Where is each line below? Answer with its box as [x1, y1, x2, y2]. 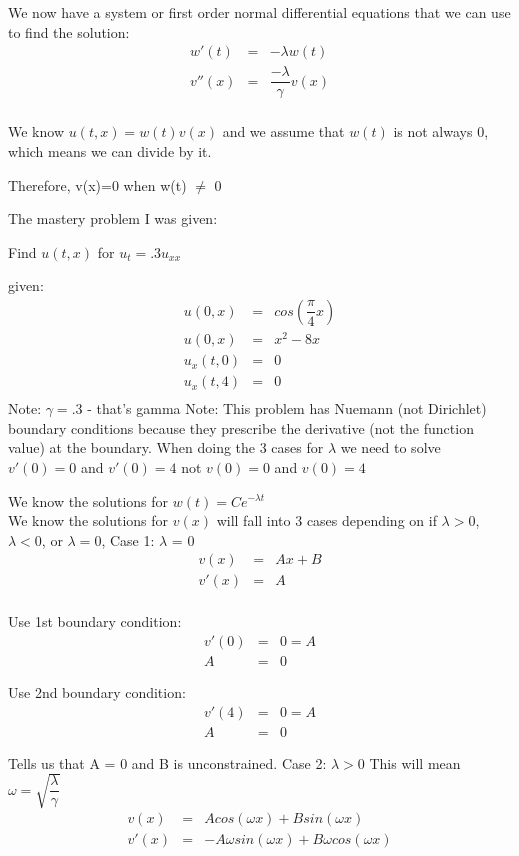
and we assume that [222, 121, 345, 142]
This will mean [369, 752, 461, 773]
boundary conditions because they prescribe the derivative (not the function [8, 417, 474, 438]
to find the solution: [8, 21, 130, 42]
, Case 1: [101, 529, 155, 550]
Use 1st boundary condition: [8, 611, 182, 632]
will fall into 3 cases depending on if [216, 510, 437, 531]
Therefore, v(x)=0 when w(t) [8, 174, 187, 195]
